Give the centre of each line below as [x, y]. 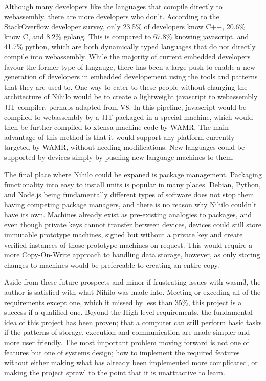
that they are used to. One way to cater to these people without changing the [126, 86]
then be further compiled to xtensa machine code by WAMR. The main [117, 127]
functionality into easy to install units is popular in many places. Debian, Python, [132, 184]
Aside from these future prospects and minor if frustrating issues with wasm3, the [132, 282]
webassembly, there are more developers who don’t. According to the [112, 16]
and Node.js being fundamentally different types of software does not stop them [129, 194]
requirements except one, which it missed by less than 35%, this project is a [123, 302]
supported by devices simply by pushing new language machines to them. [119, 157]
